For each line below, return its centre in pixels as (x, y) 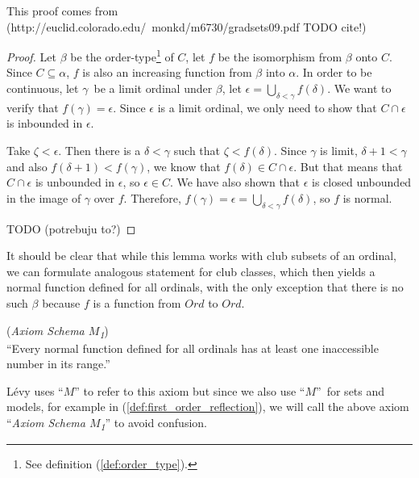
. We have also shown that (235, 182)
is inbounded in (45, 123)
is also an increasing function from (167, 72)
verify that (33, 107)
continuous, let (43, 88)
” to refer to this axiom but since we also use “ (190, 390)
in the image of (44, 197)
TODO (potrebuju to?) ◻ (71, 228)
